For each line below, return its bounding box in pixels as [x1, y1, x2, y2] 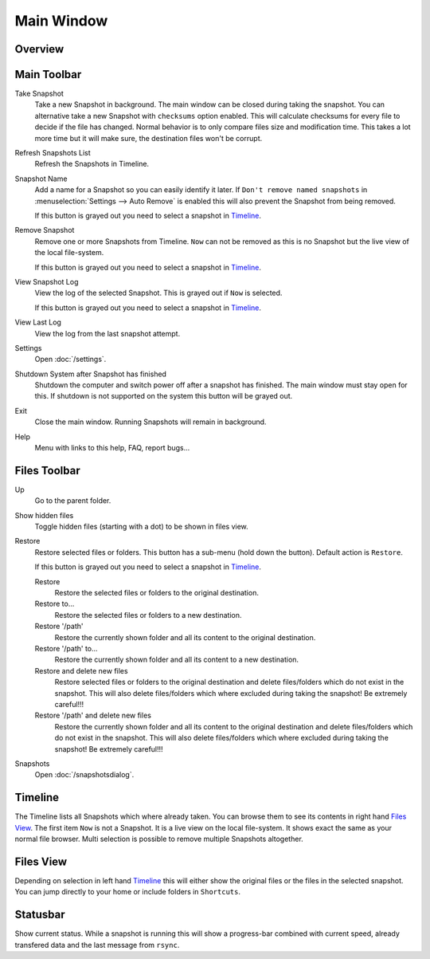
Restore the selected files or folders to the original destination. [54, 588, 259, 598]
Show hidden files [14, 510, 74, 520]
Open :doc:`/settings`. [34, 355, 107, 364]
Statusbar [14, 908, 65, 922]
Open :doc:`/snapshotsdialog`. [34, 770, 135, 780]
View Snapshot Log [14, 277, 79, 286]
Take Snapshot [14, 88, 64, 99]
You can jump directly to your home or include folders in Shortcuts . [14, 887, 240, 897]
